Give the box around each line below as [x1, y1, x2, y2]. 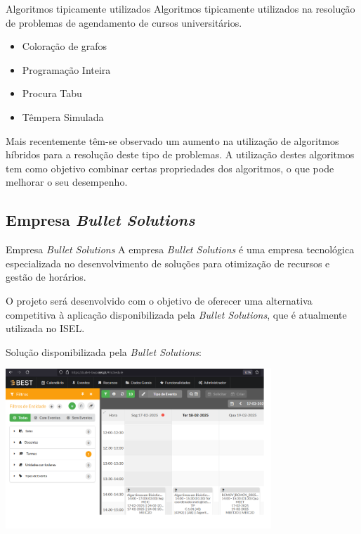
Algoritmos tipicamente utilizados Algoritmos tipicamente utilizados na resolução [6, 1, 355, 15]
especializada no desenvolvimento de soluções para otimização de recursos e [6, 255, 330, 270]
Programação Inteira [22, 62, 111, 77]
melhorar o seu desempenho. [6, 174, 128, 189]
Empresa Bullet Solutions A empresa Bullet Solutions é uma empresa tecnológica [6, 242, 355, 257]
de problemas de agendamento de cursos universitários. [6, 15, 242, 30]
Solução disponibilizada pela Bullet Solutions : [6, 344, 202, 359]
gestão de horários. [6, 269, 86, 284]
